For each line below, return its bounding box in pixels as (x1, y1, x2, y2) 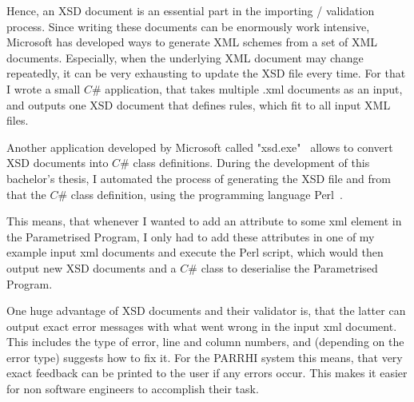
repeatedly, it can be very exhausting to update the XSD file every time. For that (6, 65, 406, 82)
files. (6, 112, 29, 129)
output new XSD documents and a (6, 259, 177, 276)
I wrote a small (6, 80, 81, 97)
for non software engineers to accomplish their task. (6, 380, 259, 397)
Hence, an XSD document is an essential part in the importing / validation (6, 2, 375, 18)
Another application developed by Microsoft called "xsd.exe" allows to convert (6, 138, 393, 155)
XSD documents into (6, 154, 109, 171)
